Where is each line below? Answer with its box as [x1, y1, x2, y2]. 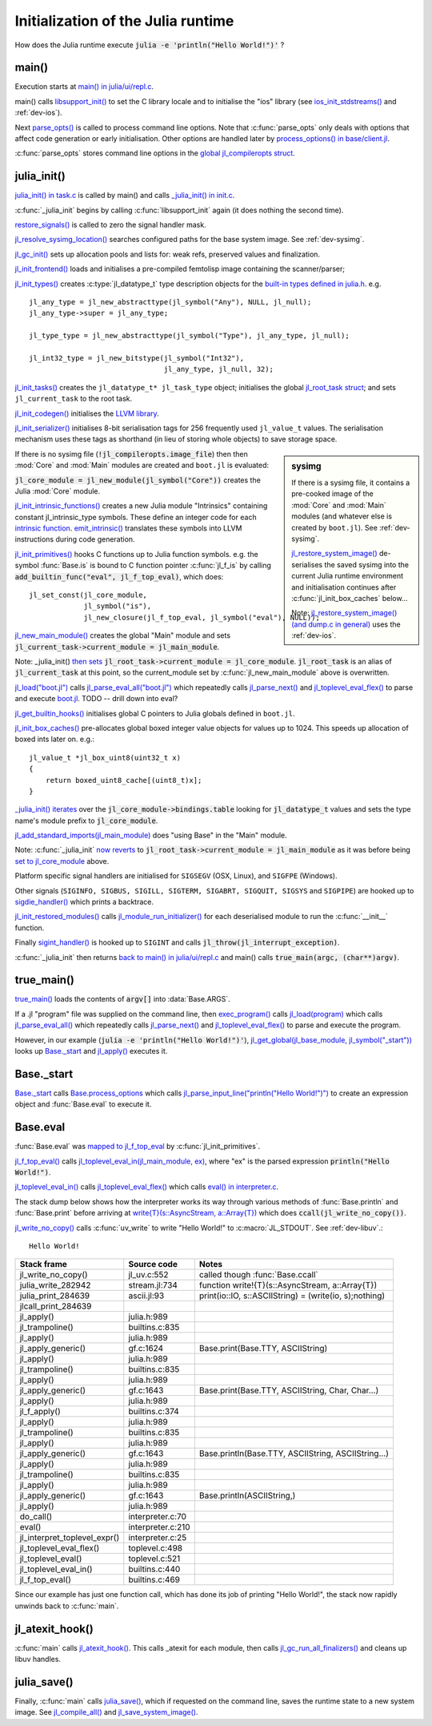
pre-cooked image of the [291, 489, 374, 498]
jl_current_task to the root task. [14, 393, 133, 404]
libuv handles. [14, 1655, 62, 1664]
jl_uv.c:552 [128, 1269, 169, 1280]
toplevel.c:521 [128, 1553, 181, 1564]
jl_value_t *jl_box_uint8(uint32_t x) [29, 753, 182, 762]
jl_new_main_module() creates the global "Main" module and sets [14, 631, 231, 640]
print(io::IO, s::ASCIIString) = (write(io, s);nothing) [198, 1290, 386, 1301]
